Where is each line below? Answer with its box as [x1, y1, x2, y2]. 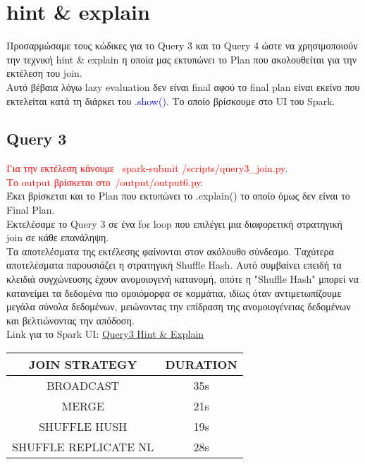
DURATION [165, 356, 237, 373]
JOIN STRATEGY [29, 356, 137, 373]
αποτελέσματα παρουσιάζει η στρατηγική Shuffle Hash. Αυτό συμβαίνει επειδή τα [6, 257, 342, 272]
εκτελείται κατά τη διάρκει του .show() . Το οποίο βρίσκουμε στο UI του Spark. [6, 93, 335, 108]
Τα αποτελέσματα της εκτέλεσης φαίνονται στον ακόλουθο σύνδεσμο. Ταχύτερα [6, 243, 334, 258]
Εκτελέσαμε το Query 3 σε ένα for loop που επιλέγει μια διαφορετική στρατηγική [6, 216, 342, 231]
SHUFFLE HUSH [39, 418, 128, 435]
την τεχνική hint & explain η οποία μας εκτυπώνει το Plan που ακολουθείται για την [6, 51, 357, 66]
